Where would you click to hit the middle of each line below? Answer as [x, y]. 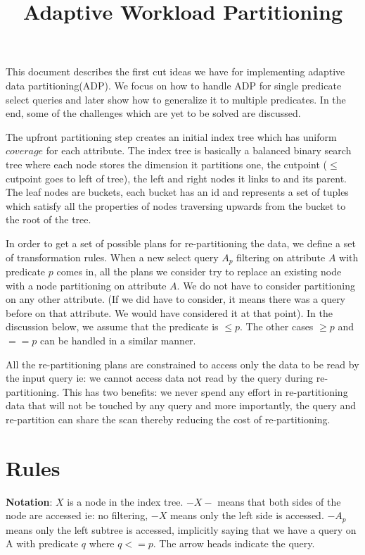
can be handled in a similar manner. [118, 340]
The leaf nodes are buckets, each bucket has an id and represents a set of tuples [177, 192]
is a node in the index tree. [125, 501]
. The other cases [277, 326]
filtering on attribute [281, 257]
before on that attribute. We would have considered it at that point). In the [169, 312]
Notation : [29, 501]
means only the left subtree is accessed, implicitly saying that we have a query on [181, 529]
